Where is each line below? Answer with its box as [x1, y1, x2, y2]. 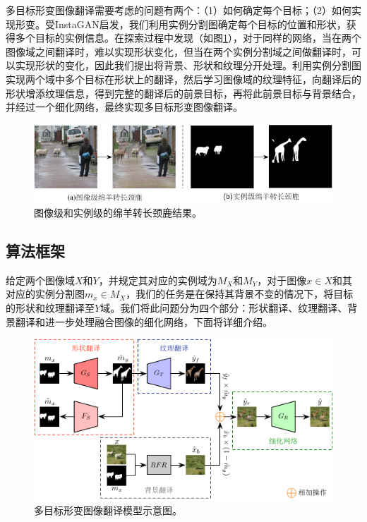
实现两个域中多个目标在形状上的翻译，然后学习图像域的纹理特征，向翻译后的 [6, 71, 361, 86]
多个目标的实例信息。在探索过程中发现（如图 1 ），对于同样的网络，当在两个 [15, 30, 361, 45]
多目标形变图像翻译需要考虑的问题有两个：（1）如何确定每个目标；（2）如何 [6, 3, 351, 17]
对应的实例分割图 [6, 286, 85, 301]
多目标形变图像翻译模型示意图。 [34, 502, 182, 517]
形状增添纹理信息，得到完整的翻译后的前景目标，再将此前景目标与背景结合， [6, 85, 361, 100]
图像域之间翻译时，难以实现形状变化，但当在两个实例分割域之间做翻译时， [6, 44, 351, 59]
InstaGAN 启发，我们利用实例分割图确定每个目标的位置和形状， [54, 16, 347, 31]
